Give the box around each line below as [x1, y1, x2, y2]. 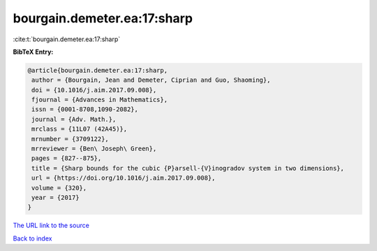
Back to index [13, 234, 52, 243]
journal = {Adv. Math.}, [31, 115, 117, 123]
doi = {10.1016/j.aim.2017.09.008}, [31, 86, 157, 94]
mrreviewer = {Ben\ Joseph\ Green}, [31, 145, 157, 153]
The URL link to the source [13, 221, 90, 230]
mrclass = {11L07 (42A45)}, [31, 125, 128, 133]
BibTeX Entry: [13, 48, 54, 56]
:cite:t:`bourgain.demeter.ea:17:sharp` [13, 35, 121, 43]
